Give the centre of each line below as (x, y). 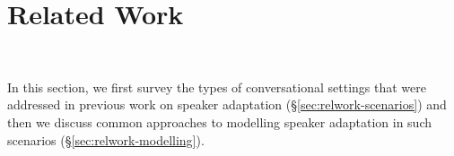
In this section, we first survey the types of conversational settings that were (217, 87)
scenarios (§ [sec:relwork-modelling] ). (106, 139)
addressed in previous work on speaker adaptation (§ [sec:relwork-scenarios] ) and (227, 104)
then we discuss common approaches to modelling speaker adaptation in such (220, 121)
